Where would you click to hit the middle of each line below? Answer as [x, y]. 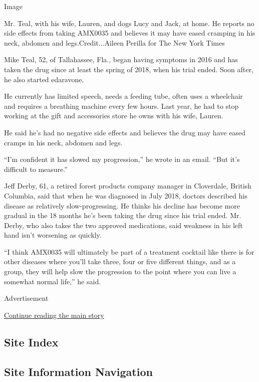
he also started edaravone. [44, 79]
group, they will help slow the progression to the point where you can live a [120, 271]
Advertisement [26, 298]
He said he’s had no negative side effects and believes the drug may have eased [125, 132]
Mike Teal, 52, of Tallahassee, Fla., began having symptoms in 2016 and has [121, 59]
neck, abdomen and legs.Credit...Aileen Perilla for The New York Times [114, 42]
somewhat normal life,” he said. [53, 281]
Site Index [31, 342]
